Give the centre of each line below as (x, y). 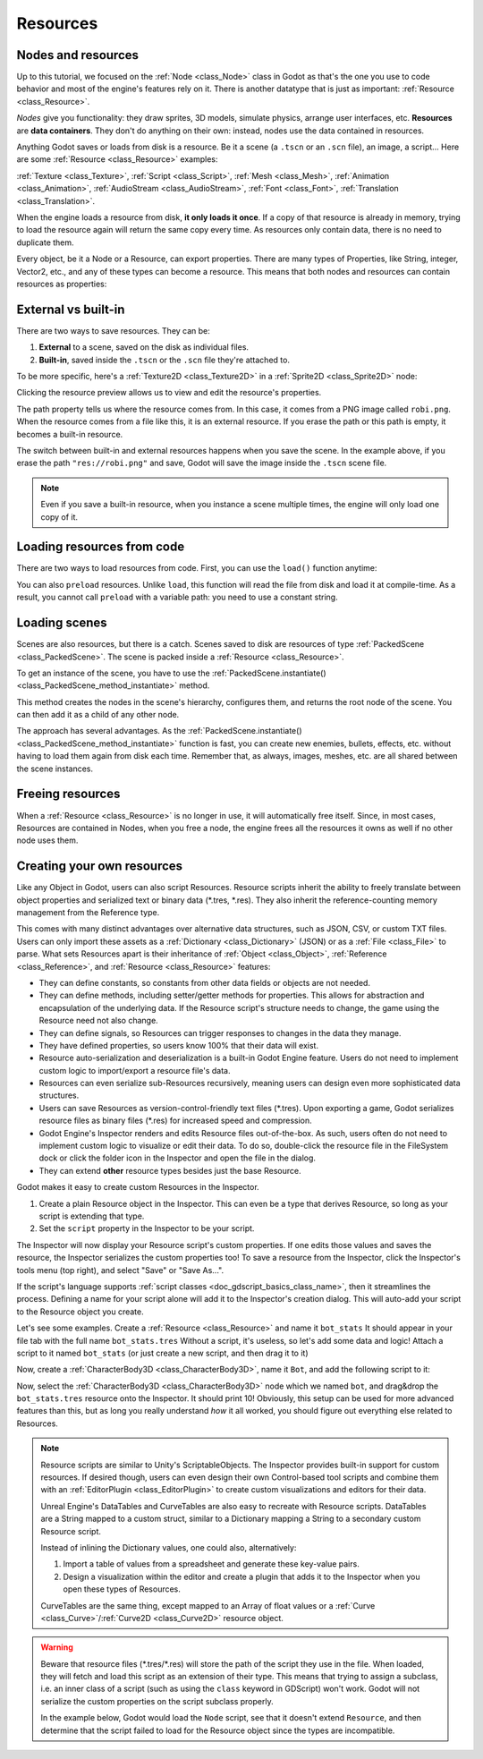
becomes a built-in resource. (70, 434)
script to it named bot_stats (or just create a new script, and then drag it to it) (162, 1353)
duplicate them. (46, 242)
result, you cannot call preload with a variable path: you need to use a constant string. (178, 597)
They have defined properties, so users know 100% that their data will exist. (179, 1045)
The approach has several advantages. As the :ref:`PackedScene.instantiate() (159, 731)
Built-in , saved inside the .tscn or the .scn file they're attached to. (165, 360)
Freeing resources (68, 794)
